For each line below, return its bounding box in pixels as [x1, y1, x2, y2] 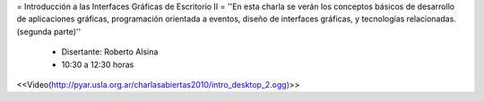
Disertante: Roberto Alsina [61, 46, 159, 57]
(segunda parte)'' [16, 26, 82, 37]
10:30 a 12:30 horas [61, 59, 134, 70]
